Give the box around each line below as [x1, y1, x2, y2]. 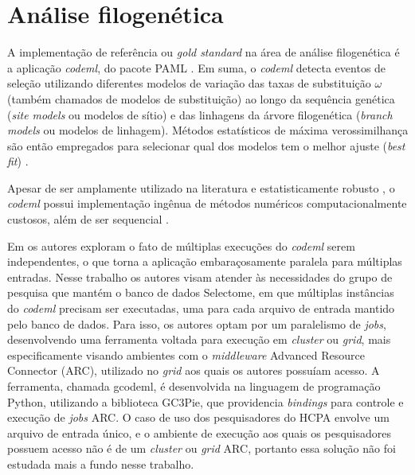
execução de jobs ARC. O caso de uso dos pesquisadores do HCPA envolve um [7, 409, 390, 426]
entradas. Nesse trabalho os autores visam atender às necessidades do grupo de [7, 268, 393, 285]
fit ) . [7, 153, 29, 169]
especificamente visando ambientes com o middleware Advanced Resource [7, 346, 365, 363]
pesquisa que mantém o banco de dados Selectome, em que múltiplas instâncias [7, 284, 394, 301]
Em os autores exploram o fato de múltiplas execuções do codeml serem [7, 237, 355, 254]
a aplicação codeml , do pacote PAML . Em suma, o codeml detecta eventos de [7, 59, 386, 76]
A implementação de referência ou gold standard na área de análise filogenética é [7, 44, 400, 60]
